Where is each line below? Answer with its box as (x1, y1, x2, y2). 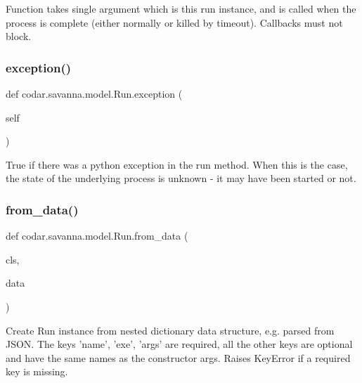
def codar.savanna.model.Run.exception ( (6, 86, 183, 100)
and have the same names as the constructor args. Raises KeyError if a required (6, 350, 351, 365)
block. (6, 29, 32, 44)
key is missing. (6, 364, 68, 379)
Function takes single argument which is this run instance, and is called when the (6, 1, 356, 15)
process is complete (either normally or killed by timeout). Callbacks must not (6, 15, 343, 30)
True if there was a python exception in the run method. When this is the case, (6, 157, 348, 171)
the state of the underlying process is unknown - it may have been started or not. (6, 171, 356, 186)
